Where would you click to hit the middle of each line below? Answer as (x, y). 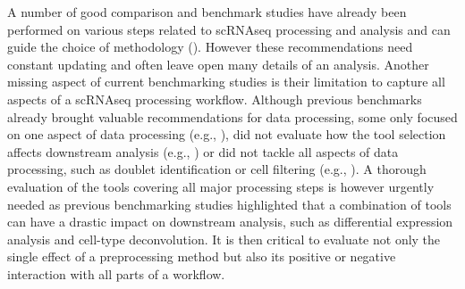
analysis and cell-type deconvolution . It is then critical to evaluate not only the (224, 239)
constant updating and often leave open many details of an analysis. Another (218, 64)
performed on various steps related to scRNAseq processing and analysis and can (229, 29)
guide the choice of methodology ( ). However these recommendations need (210, 47)
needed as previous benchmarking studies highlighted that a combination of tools (229, 204)
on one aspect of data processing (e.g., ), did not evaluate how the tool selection (227, 134)
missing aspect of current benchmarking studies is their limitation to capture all (226, 82)
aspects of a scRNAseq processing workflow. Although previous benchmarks (215, 99)
